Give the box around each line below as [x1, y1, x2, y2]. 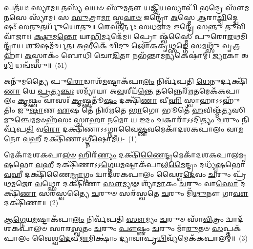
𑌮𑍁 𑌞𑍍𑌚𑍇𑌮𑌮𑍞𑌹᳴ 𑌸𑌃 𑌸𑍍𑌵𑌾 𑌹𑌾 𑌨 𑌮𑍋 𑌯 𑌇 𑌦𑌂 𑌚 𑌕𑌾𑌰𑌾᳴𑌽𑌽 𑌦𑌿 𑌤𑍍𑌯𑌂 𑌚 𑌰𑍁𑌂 [4, 114, 240, 124]
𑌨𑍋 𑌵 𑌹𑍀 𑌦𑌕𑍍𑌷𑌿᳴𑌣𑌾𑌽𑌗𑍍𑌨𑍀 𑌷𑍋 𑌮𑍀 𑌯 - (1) [4, 133, 137, 143]
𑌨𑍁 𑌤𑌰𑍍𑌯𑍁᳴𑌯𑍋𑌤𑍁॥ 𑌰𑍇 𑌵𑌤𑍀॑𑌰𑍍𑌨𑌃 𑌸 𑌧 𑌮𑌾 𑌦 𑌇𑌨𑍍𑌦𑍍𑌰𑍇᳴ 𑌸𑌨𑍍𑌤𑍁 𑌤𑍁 [29, 21, 237, 32]
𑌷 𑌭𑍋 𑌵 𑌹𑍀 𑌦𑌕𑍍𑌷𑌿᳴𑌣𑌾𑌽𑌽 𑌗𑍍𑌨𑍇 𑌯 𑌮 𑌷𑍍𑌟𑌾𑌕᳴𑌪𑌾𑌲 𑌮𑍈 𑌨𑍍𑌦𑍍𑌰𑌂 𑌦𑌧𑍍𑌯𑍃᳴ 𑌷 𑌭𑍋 [4, 159, 246, 169]
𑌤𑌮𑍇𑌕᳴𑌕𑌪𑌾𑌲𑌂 [193, 85, 240, 96]
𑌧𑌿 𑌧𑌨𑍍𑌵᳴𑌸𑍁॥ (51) [4, 59, 67, 70]
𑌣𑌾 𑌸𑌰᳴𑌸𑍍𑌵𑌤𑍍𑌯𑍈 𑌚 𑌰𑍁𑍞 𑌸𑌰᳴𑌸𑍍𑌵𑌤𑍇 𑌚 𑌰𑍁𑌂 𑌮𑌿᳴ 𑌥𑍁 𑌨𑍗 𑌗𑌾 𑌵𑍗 [20, 188, 249, 198]
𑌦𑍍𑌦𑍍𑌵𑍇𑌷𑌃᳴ [226, 12, 238, 22]
